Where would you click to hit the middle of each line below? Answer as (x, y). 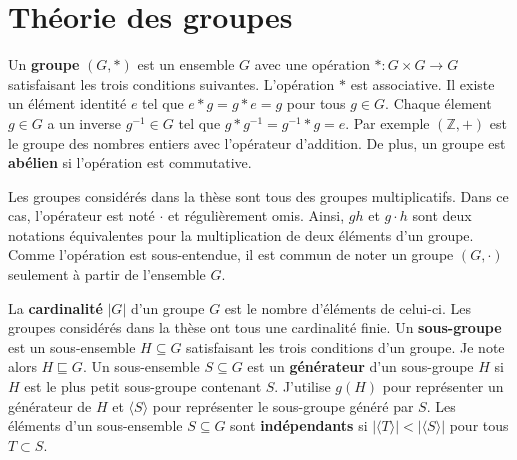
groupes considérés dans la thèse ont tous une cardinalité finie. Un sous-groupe (255, 327)
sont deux (442, 215)
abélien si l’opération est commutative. (130, 162)
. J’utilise (302, 386)
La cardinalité (55, 307)
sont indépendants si (299, 425)
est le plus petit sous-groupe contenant (143, 386)
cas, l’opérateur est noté (81, 215)
